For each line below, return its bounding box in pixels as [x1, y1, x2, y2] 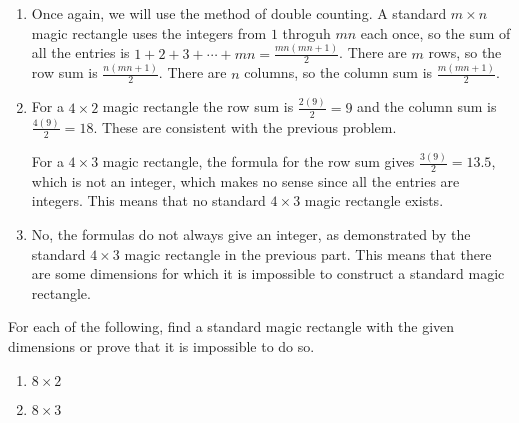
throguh [282, 22, 331, 43]
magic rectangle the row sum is [102, 96, 294, 117]
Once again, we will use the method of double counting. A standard [31, 3, 447, 23]
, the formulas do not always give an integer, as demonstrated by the [49, 224, 471, 245]
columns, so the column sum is [244, 62, 433, 83]
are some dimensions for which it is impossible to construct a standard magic [31, 263, 505, 284]
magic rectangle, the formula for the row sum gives [102, 151, 415, 172]
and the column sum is [357, 96, 497, 117]
